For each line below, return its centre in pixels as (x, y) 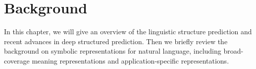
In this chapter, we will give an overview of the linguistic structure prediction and (128, 32)
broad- (233, 51)
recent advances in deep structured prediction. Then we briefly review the (116, 41)
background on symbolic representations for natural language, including (113, 51)
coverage (17, 60)
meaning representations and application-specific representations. (130, 60)
